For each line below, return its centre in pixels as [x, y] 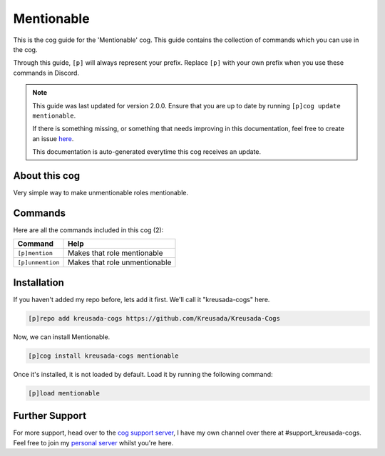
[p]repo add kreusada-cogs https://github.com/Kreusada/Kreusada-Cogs [154, 318]
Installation [38, 283]
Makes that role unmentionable [120, 262]
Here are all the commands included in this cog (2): [88, 230]
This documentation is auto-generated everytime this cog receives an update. [147, 152]
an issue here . [53, 138]
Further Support [50, 416]
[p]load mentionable [64, 393]
